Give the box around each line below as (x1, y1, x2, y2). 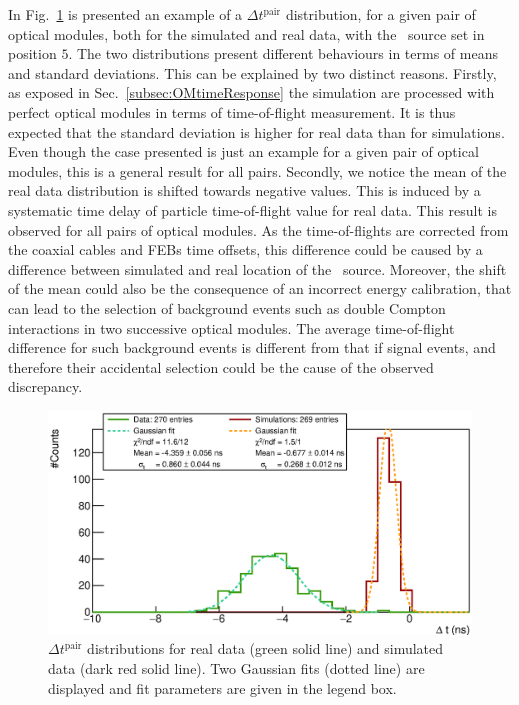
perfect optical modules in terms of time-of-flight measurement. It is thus (8, 101, 456, 122)
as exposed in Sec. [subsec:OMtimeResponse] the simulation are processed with (8, 82, 495, 103)
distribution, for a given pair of (285, 4, 476, 24)
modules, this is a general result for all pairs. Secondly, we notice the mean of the (8, 160, 507, 181)
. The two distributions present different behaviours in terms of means (68, 43, 498, 64)
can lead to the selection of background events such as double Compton (8, 297, 446, 318)
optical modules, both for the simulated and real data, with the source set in (8, 23, 485, 44)
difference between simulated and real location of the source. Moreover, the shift (8, 258, 507, 279)
